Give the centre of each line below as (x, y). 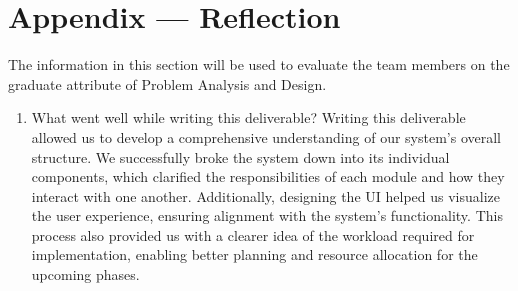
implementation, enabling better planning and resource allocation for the (254, 254)
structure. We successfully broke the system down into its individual (240, 156)
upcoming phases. (85, 274)
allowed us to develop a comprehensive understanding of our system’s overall (266, 136)
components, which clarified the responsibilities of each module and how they (268, 176)
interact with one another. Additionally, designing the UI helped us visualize (265, 195)
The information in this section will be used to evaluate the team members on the (259, 64)
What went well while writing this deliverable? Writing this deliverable (248, 117)
